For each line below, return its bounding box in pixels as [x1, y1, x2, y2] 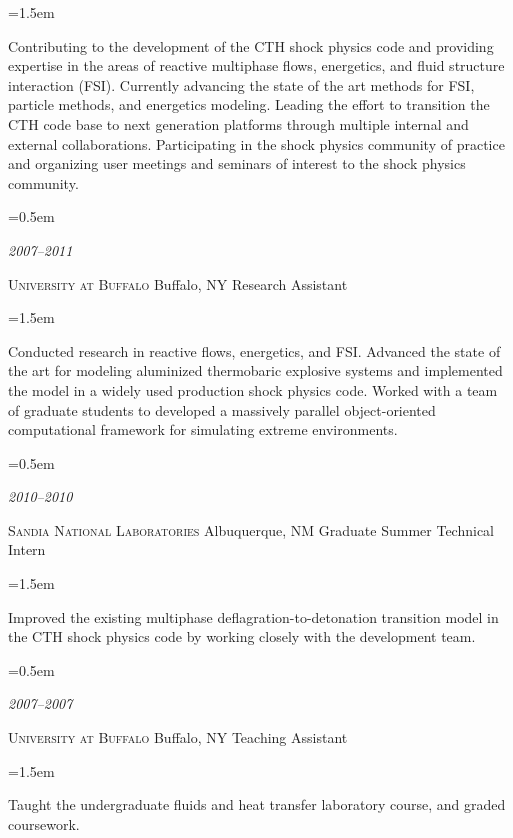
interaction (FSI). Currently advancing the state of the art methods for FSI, [8, 74, 475, 95]
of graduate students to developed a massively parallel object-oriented [8, 399, 436, 420]
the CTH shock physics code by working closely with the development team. [8, 626, 476, 647]
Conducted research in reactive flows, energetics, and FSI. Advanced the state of [8, 340, 501, 361]
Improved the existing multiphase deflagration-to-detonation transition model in [8, 606, 499, 627]
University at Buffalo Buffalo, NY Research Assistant [8, 273, 348, 294]
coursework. [8, 813, 80, 834]
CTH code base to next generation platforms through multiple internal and [8, 113, 469, 134]
